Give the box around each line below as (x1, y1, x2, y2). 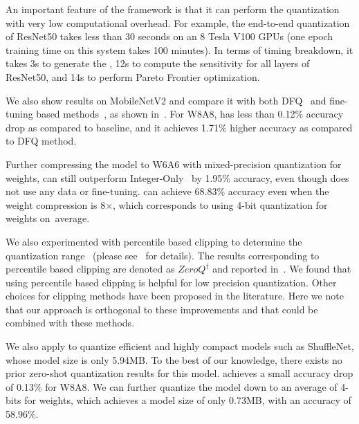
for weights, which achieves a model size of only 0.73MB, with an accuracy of (24, 393, 351, 407)
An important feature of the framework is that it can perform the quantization (6, 2, 340, 16)
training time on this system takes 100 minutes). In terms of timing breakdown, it (6, 42, 353, 57)
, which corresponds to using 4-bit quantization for (113, 197, 328, 212)
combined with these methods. (6, 315, 135, 330)
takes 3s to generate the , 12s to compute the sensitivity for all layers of (6, 56, 310, 71)
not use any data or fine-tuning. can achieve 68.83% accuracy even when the (6, 184, 329, 199)
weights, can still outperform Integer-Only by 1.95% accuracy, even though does (6, 170, 349, 185)
